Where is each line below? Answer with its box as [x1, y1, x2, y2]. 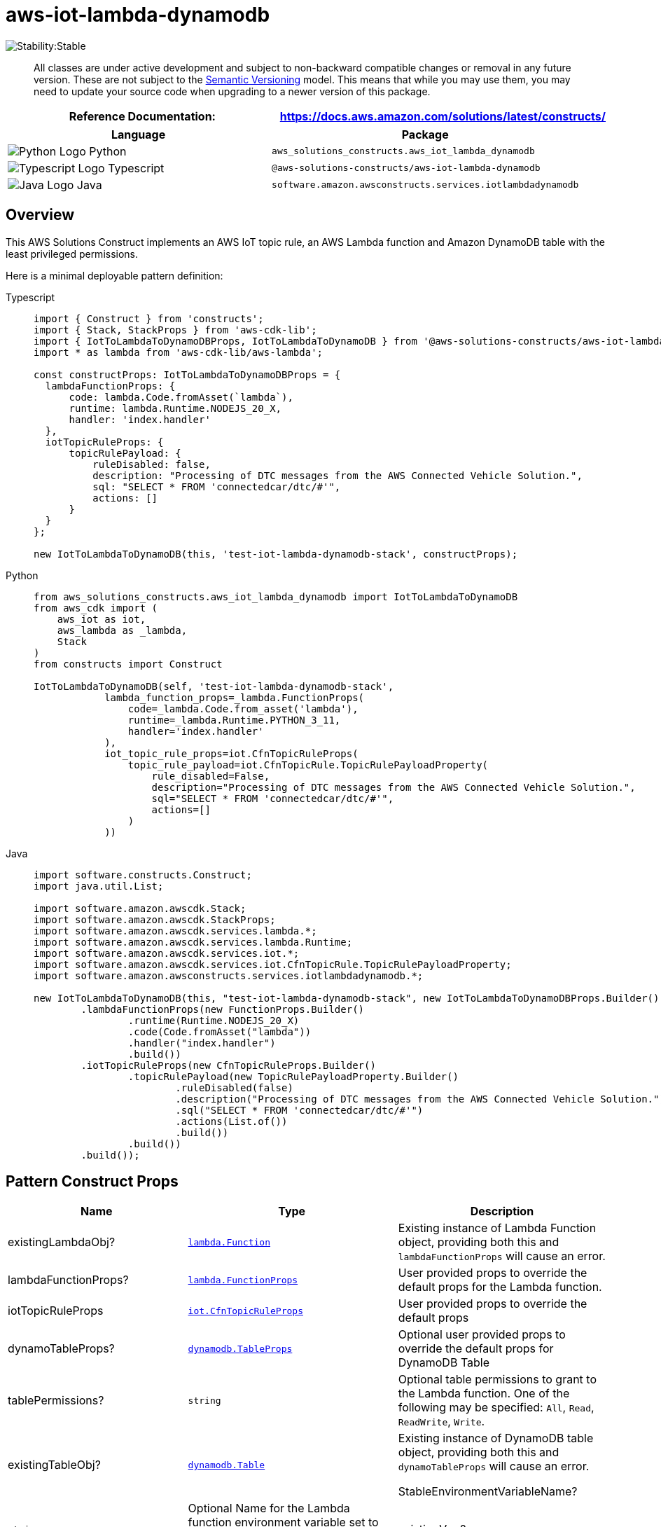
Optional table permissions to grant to [398, 1372, 597, 1387]
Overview [6, 206, 75, 224]
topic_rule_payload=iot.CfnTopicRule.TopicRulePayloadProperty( [127, 759, 489, 771]
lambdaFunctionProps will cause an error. [398, 1249, 606, 1264]
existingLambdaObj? [8, 1235, 116, 1250]
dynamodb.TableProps [188, 1343, 293, 1354]
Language [111, 127, 166, 141]
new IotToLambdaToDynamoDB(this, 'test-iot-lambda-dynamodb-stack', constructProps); [34, 548, 518, 560]
